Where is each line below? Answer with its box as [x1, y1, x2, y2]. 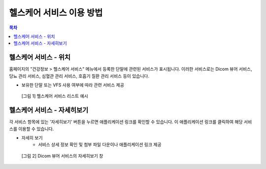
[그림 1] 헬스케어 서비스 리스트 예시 [21, 93, 88, 99]
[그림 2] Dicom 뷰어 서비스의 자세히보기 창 [21, 153, 103, 159]
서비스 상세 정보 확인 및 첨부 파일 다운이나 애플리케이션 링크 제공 [38, 141, 162, 147]
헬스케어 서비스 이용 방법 [9, 7, 103, 18]
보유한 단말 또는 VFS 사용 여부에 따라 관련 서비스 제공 [21, 82, 124, 88]
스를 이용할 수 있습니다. [9, 126, 54, 132]
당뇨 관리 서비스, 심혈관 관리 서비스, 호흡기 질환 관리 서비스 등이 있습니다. [9, 73, 150, 79]
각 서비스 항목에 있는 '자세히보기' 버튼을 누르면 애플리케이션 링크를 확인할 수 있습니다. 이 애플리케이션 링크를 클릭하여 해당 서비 [9, 119, 252, 125]
